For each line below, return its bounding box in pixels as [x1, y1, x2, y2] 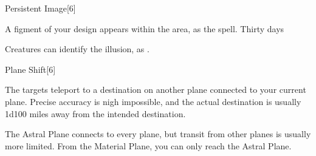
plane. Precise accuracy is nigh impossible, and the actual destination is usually [5, 95, 301, 107]
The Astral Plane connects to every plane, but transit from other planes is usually [5, 127, 311, 140]
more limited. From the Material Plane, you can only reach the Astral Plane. [5, 139, 292, 152]
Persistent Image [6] [5, 2, 76, 14]
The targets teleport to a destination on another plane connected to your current [5, 83, 306, 96]
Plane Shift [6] [5, 63, 56, 75]
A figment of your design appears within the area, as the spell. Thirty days [5, 22, 284, 35]
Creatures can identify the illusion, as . [5, 42, 149, 55]
